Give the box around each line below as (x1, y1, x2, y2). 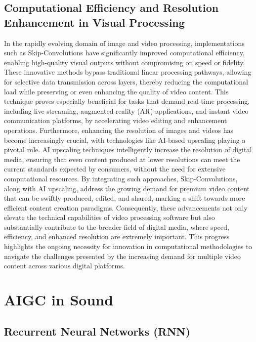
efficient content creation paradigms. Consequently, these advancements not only (4, 202, 248, 213)
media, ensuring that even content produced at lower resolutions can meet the (4, 154, 240, 164)
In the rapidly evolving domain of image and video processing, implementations (4, 38, 245, 48)
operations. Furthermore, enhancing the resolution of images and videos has (4, 125, 233, 135)
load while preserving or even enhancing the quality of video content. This (4, 86, 229, 96)
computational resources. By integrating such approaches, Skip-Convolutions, (4, 173, 238, 183)
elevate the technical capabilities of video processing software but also (4, 212, 215, 222)
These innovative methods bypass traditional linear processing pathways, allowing (4, 67, 252, 77)
